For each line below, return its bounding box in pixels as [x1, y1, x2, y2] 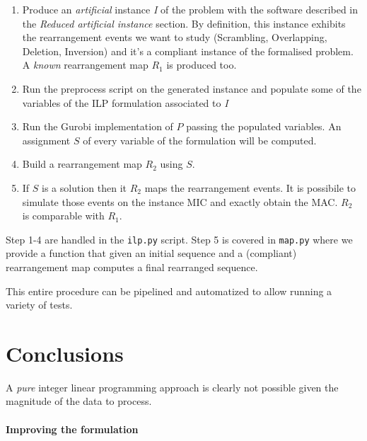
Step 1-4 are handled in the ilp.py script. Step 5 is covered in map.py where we [6, 231, 353, 246]
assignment [22, 132, 71, 147]
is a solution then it [42, 180, 127, 195]
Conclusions [6, 338, 124, 367]
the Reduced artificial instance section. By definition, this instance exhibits [22, 16, 346, 30]
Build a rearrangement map [22, 156, 142, 171]
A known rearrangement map [22, 57, 148, 72]
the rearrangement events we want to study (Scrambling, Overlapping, [22, 30, 327, 45]
